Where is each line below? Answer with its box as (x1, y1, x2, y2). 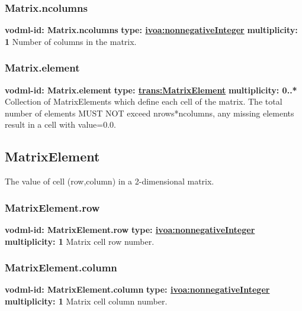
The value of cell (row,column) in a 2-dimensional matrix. (5, 175, 214, 187)
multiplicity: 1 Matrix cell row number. (5, 235, 155, 247)
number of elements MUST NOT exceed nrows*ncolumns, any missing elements (5, 106, 294, 119)
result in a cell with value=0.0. (5, 118, 116, 131)
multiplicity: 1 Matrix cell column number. (5, 295, 168, 307)
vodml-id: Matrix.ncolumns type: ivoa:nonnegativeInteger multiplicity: (5, 24, 298, 36)
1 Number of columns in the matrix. (5, 35, 137, 47)
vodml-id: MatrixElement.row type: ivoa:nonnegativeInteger (5, 223, 255, 236)
